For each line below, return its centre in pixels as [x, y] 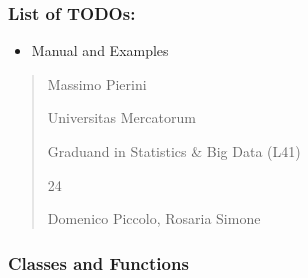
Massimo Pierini [97, 83]
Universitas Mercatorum [121, 117]
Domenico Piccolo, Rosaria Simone [154, 218]
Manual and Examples [100, 50]
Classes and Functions [98, 262]
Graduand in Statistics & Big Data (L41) [174, 151]
